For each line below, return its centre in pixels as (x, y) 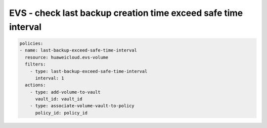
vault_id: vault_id (59, 99)
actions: (35, 85)
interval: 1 (50, 78)
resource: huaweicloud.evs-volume (67, 57)
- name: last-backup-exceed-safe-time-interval (78, 50)
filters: (35, 64)
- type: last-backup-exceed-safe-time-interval (89, 71)
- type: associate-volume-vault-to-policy (82, 106)
